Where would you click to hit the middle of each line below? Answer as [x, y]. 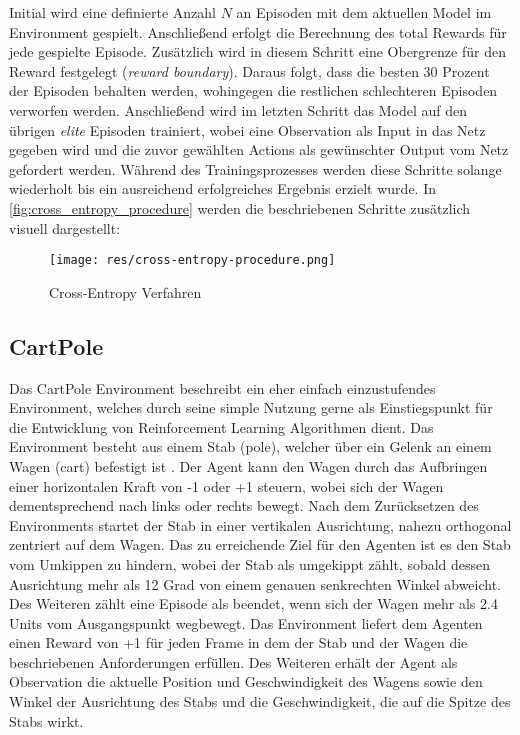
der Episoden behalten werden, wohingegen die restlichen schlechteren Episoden [253, 90]
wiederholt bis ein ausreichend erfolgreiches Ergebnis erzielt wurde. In [222, 188]
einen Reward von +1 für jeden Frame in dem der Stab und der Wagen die [238, 642]
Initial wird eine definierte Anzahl [112, 12]
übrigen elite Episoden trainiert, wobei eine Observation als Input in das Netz [247, 129]
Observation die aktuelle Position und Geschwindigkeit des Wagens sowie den [246, 681]
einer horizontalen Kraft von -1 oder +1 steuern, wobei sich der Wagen [226, 485]
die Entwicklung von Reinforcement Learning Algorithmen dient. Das [221, 426]
